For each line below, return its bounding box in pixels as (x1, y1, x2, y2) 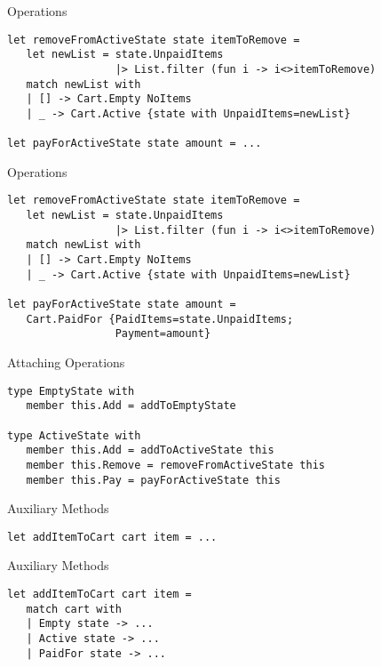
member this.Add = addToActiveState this (26, 444, 274, 457)
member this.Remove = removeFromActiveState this (26, 458, 325, 471)
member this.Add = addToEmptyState (26, 399, 236, 413)
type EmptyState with (7, 384, 135, 398)
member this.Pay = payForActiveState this (26, 473, 281, 486)
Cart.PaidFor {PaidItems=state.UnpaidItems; (26, 312, 294, 325)
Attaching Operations (7, 353, 125, 371)
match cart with (26, 602, 122, 615)
